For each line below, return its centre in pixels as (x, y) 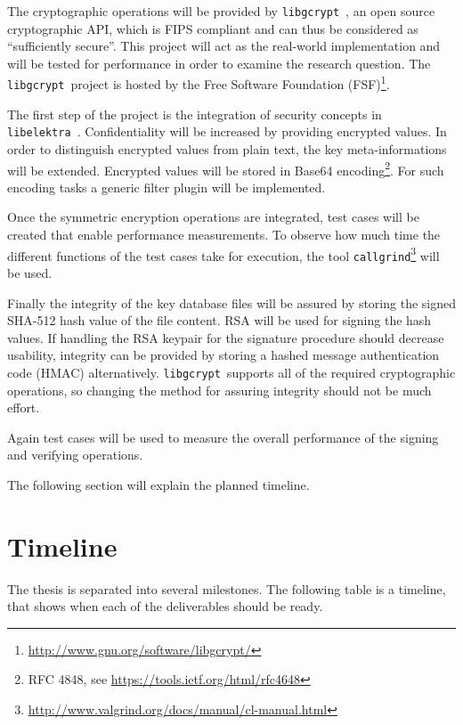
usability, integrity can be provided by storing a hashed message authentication (223, 355)
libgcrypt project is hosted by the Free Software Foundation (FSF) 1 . (199, 83)
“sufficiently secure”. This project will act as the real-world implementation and (224, 46)
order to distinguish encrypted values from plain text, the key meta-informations (227, 149)
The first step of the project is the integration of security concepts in (195, 114)
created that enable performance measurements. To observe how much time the (224, 235)
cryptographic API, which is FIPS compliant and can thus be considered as (213, 28)
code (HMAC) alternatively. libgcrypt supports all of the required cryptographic (231, 372)
